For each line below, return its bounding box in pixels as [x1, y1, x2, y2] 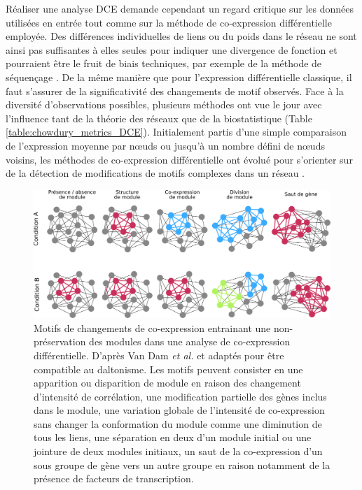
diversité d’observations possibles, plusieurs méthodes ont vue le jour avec [6, 97, 322, 112]
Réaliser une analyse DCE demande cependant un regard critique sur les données [6, 1, 354, 15]
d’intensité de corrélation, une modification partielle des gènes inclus [34, 389, 327, 403]
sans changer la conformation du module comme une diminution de [34, 416, 322, 431]
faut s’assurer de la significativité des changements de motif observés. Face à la [6, 83, 344, 98]
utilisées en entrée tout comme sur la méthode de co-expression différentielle [6, 15, 332, 29]
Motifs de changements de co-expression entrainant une [34, 320, 271, 335]
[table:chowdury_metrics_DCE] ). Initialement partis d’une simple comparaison [6, 124, 347, 139]
